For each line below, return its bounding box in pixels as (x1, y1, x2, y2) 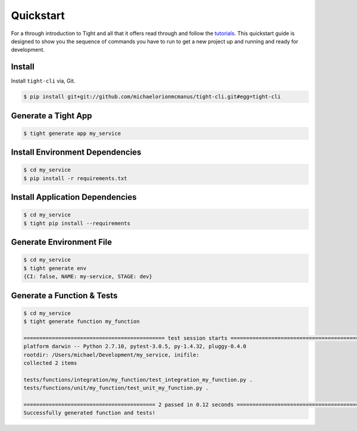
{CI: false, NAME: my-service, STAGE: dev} (23, 273, 153, 280)
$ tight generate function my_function (23, 318, 140, 325)
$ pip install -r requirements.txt (23, 175, 127, 181)
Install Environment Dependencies (11, 147, 142, 158)
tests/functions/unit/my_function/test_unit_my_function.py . (23, 385, 209, 392)
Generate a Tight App (11, 111, 92, 121)
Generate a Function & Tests (11, 290, 118, 300)
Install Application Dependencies (11, 192, 137, 202)
